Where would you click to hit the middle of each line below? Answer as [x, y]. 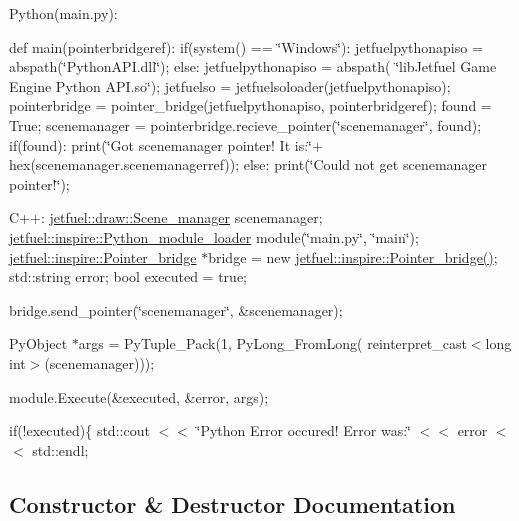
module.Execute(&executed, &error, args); [139, 396]
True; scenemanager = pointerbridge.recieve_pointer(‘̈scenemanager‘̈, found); [245, 124]
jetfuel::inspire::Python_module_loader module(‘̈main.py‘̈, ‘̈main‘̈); [214, 236]
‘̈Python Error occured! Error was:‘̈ [303, 430]
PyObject [38, 343]
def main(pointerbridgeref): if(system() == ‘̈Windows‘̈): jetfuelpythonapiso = [246, 46]
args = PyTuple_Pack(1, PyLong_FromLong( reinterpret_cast [272, 343]
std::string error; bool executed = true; [128, 276]
